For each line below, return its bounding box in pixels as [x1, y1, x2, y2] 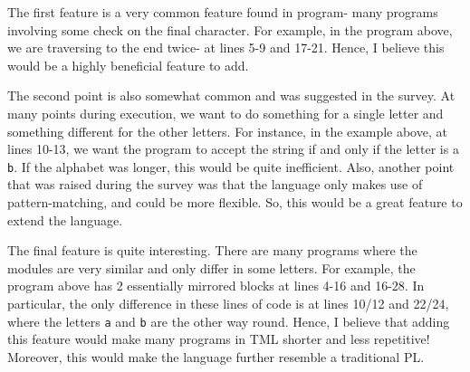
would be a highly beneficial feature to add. [7, 55, 249, 74]
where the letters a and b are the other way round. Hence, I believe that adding [7, 311, 450, 330]
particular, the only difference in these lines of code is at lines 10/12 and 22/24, [7, 293, 449, 312]
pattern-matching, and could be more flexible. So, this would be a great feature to [7, 193, 463, 211]
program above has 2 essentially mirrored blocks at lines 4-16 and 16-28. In [7, 276, 425, 295]
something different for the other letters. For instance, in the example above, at [7, 121, 447, 140]
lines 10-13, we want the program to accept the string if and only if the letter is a [7, 139, 459, 158]
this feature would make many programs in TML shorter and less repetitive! [7, 329, 430, 348]
